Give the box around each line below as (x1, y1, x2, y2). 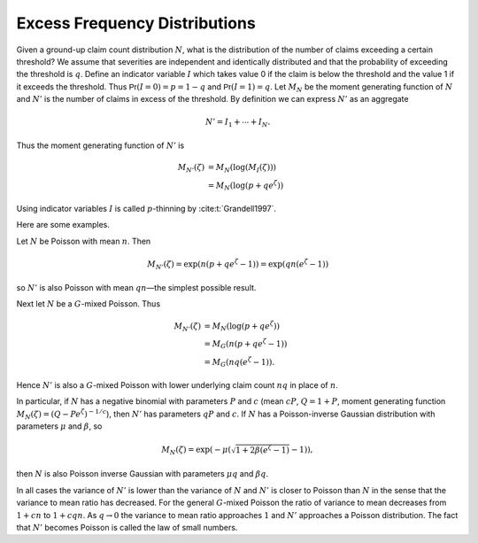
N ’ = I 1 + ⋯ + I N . (204, 117, 271, 129)
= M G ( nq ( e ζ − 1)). (204, 355, 275, 369)
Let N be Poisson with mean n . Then (16, 236, 151, 246)
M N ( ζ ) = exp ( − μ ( (160, 445, 232, 457)
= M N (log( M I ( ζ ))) (207, 162, 277, 175)
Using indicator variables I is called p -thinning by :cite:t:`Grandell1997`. (16, 203, 276, 213)
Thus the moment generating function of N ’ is (16, 140, 185, 151)
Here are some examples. (16, 220, 111, 230)
